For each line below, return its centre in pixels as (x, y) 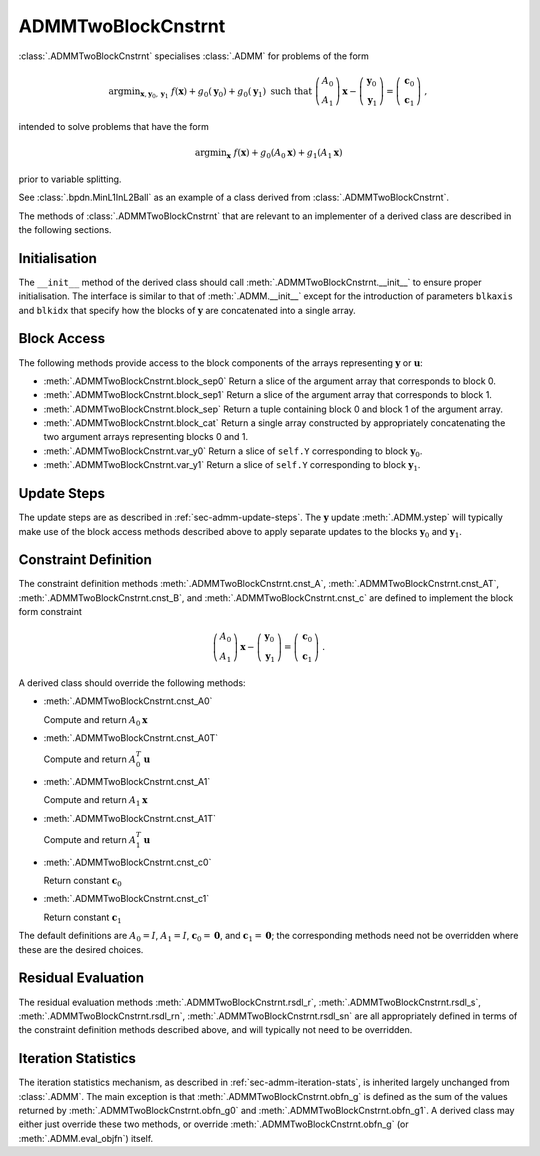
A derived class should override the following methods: (132, 682)
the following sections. (65, 229)
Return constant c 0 (82, 882)
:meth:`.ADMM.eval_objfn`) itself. (86, 1138)
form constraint (50, 612)
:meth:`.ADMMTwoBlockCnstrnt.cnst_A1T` (130, 818)
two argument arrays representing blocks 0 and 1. (146, 437)
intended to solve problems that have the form (113, 127)
